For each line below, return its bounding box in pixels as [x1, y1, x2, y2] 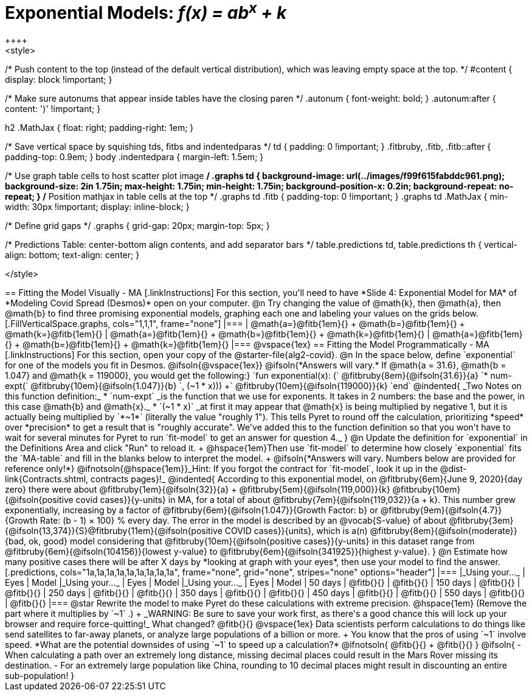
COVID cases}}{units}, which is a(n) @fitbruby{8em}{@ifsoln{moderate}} [224, 526, 517, 536]
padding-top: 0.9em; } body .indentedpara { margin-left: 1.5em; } [5, 152, 264, 163]
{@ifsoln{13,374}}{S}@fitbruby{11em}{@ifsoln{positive [5, 526, 223, 536]
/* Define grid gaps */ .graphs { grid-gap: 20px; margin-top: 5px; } [5, 220, 270, 231]
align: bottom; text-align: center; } [5, 250, 140, 261]
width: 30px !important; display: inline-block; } [5, 202, 190, 213]
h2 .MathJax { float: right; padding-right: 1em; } [5, 122, 194, 133]
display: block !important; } [5, 74, 112, 85]
